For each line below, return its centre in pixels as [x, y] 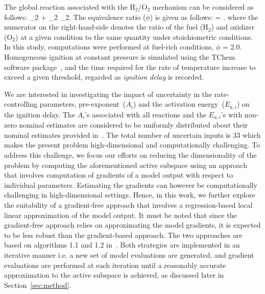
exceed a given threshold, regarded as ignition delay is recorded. [104, 77]
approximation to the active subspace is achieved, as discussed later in [114, 275]
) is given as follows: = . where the [204, 17]
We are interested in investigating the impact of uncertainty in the [108, 94]
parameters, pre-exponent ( [83, 104]
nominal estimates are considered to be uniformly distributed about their [134, 125]
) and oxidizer [233, 27]
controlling [21, 104]
